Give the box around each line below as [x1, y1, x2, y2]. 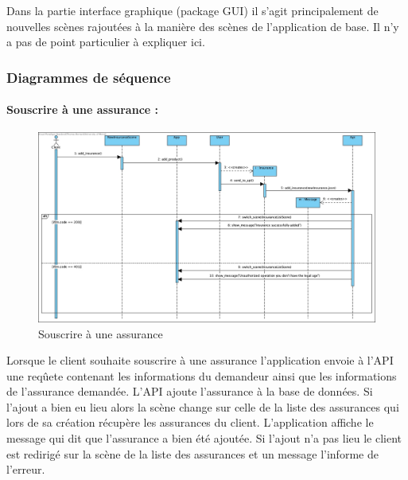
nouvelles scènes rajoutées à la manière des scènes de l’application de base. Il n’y [6, 18, 399, 34]
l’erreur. [6, 461, 45, 478]
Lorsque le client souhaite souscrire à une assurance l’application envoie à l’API [6, 352, 394, 369]
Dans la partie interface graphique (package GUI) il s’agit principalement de [6, 2, 379, 18]
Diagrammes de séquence [6, 67, 171, 87]
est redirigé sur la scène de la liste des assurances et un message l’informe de [6, 445, 379, 462]
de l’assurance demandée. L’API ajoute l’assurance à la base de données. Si [6, 383, 373, 400]
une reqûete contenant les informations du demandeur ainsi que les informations [6, 367, 397, 384]
